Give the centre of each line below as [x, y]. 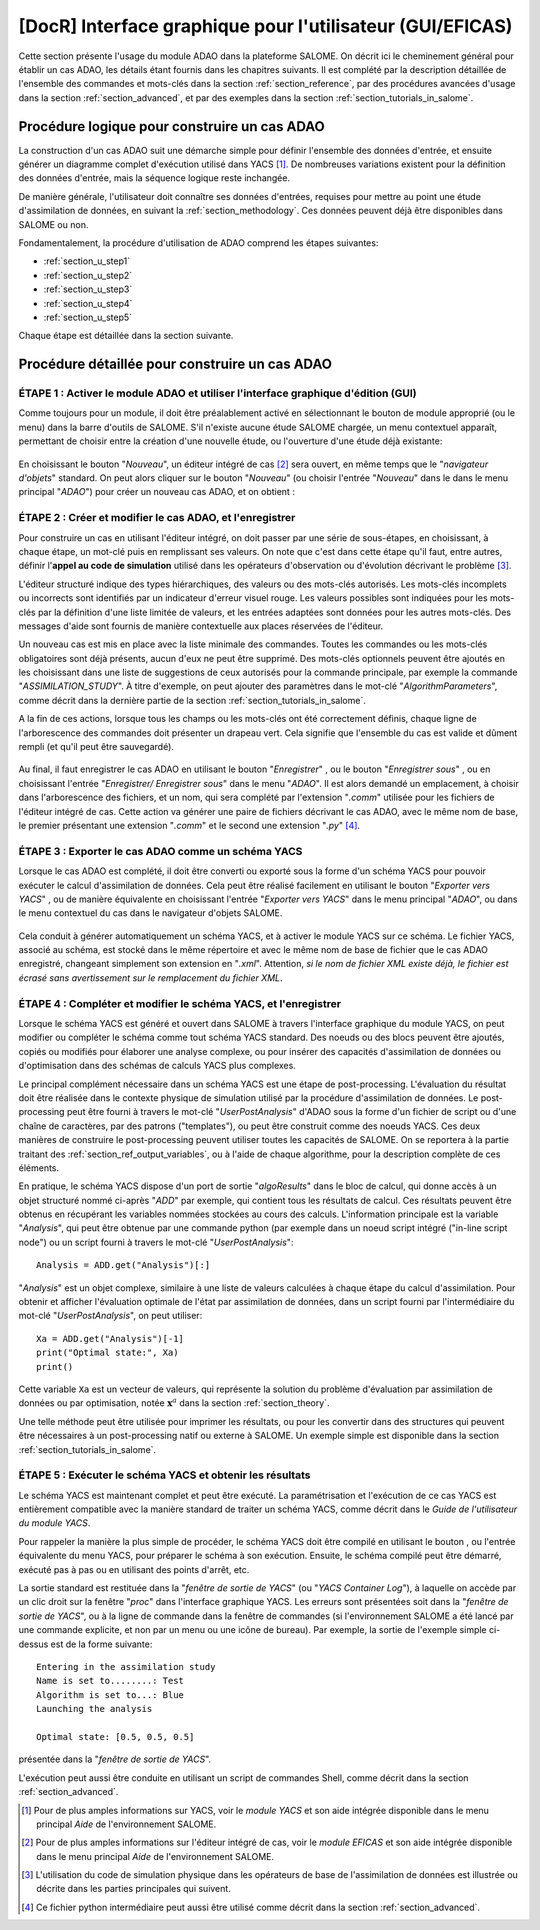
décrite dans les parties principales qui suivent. [134, 1889]
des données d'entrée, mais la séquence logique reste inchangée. [154, 178]
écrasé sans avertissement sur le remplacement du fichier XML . [151, 977]
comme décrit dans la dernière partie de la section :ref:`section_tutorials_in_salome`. [192, 700]
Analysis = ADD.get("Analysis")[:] [123, 1265]
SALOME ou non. [53, 224]
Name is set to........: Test [110, 1681]
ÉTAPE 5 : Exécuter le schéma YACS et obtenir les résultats [164, 1475]
